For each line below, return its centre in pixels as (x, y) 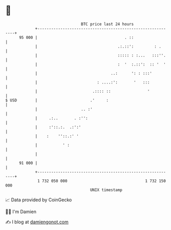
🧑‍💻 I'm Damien (21, 212)
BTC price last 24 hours (108, 24)
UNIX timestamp (106, 190)
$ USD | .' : (57, 100)
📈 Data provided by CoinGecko (39, 200)
